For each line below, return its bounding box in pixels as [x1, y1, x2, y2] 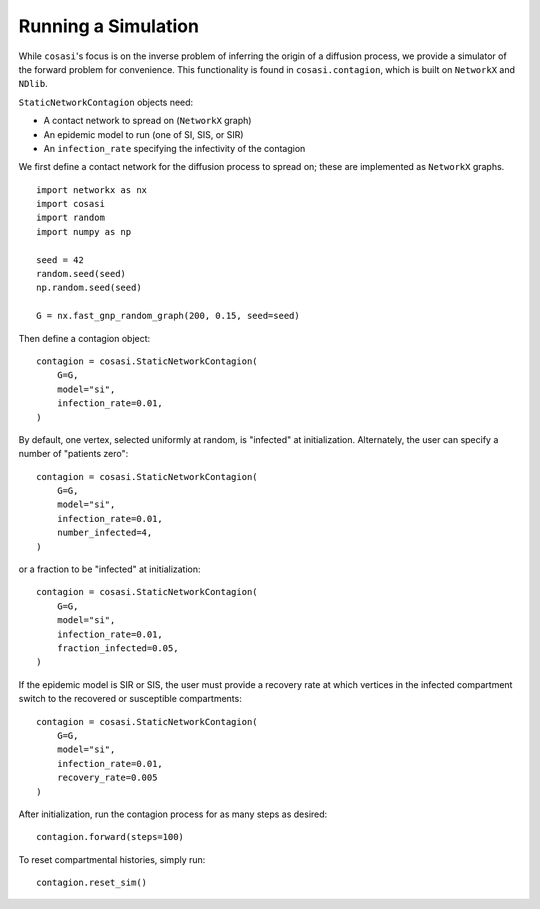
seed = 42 [36, 254, 84, 265]
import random [36, 212, 105, 224]
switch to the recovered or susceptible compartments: [18, 693, 242, 705]
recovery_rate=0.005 [56, 772, 158, 784]
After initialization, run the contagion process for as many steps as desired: [18, 808, 328, 820]
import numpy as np [36, 226, 132, 237]
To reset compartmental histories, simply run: [18, 853, 206, 865]
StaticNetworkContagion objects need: [18, 96, 194, 108]
